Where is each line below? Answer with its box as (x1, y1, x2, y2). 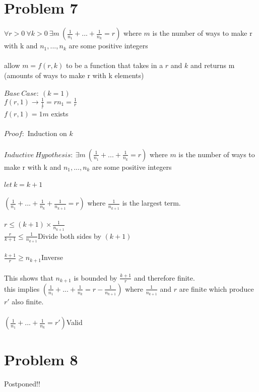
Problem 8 (4, 349, 78, 370)
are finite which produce (179, 283, 254, 294)
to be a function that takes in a (66, 60, 163, 71)
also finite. (12, 296, 44, 306)
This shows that (4, 272, 53, 283)
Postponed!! (4, 378, 40, 389)
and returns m (190, 60, 235, 71)
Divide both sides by (37, 230, 101, 241)
